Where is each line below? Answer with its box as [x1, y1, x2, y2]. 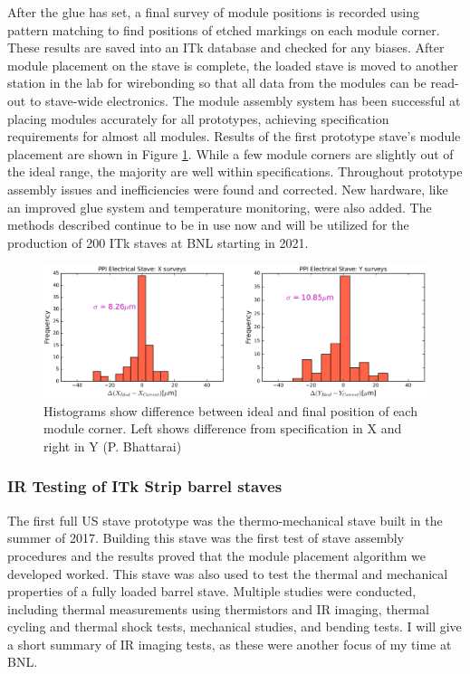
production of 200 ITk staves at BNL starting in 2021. [7, 233, 309, 252]
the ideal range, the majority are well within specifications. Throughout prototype [7, 162, 463, 181]
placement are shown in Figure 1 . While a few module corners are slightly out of [7, 144, 454, 163]
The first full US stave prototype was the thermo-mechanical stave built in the [7, 510, 443, 529]
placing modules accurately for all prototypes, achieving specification [7, 109, 389, 128]
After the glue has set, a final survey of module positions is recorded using [7, 3, 419, 21]
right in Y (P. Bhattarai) [43, 436, 182, 455]
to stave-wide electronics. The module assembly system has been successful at [29, 90, 461, 109]
